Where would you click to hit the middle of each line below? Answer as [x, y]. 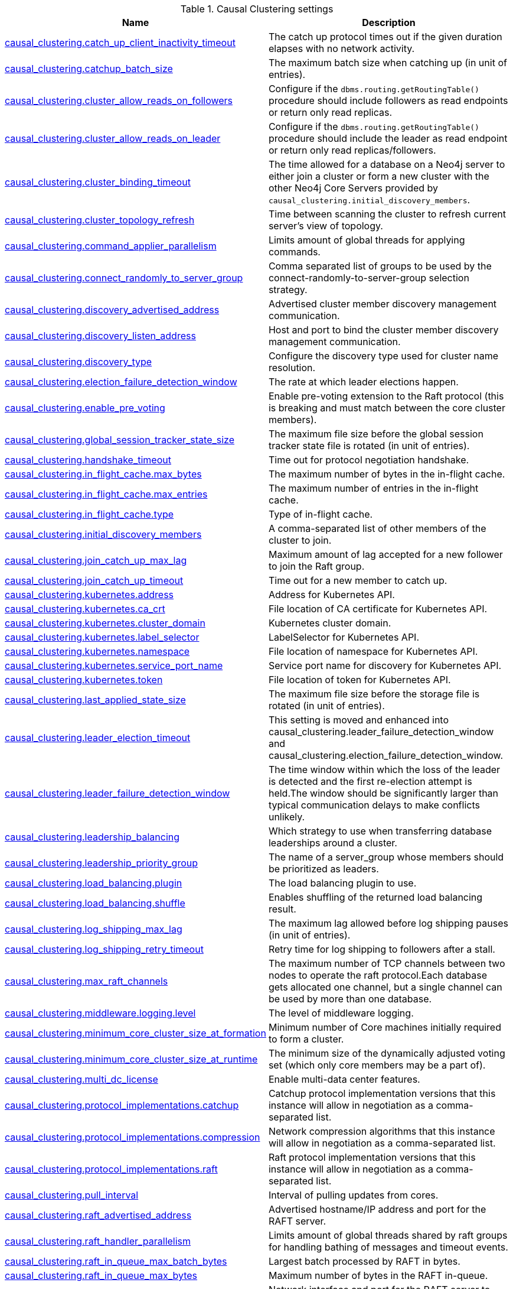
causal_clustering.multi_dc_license [81, 1079]
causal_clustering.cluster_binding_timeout [98, 182]
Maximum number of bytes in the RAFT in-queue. [378, 1275]
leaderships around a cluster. [333, 843]
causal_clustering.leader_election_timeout [98, 738]
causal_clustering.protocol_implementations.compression [133, 1137]
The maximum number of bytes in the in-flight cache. [387, 474]
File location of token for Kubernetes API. [360, 680]
